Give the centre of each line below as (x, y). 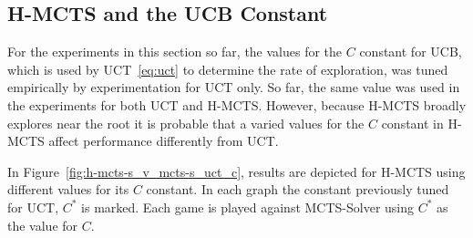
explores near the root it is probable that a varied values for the (186, 123)
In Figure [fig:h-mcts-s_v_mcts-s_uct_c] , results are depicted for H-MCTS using (236, 171)
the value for (43, 225)
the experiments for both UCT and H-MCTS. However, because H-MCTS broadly (237, 104)
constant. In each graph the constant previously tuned (298, 189)
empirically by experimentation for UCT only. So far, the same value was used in (234, 87)
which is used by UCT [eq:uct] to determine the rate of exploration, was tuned (228, 69)
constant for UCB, (411, 52)
